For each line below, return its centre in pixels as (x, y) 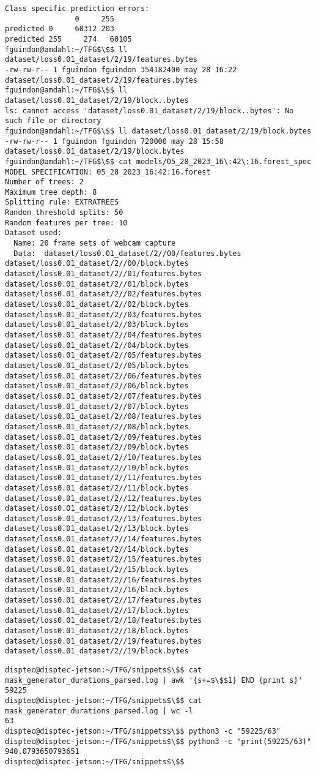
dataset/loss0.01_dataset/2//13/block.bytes (97, 529)
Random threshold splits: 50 (64, 213)
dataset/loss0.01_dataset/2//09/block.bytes (97, 447)
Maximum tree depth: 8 (51, 192)
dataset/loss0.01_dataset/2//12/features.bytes (104, 498)
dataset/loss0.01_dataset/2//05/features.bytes (104, 355)
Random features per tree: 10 (66, 223)
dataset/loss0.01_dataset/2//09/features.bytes (104, 437)
